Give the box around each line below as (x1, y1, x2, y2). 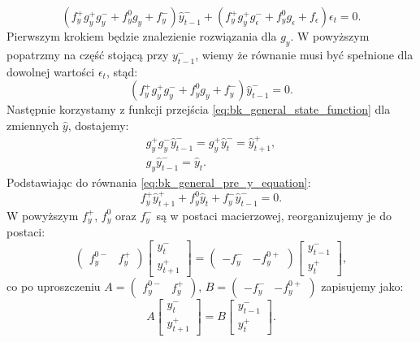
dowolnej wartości (6, 63, 95, 80)
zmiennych (6, 116, 59, 133)
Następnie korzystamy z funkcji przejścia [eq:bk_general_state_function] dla (6, 101, 391, 118)
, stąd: (106, 63, 138, 80)
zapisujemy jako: (321, 278, 404, 295)
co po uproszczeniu (6, 278, 101, 295)
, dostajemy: (67, 116, 129, 133)
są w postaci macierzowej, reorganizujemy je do (156, 206, 392, 223)
